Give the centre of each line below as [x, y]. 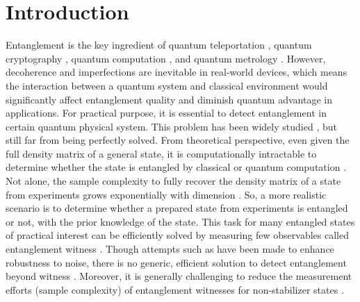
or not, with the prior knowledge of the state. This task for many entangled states [180, 221]
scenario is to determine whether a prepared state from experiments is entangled [177, 208]
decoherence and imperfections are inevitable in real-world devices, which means [177, 72]
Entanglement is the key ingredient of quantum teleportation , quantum [159, 45]
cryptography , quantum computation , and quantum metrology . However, [166, 58]
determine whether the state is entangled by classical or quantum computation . [176, 167]
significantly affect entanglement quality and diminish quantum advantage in [169, 99]
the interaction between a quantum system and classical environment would [167, 85]
